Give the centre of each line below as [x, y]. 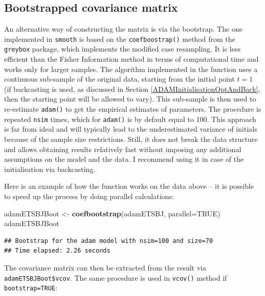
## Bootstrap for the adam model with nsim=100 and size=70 [109, 241]
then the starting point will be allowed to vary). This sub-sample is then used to [130, 99]
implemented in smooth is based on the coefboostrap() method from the [120, 39]
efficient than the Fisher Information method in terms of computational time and [131, 59]
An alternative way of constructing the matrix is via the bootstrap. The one [123, 29]
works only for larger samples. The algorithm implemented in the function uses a [131, 69]
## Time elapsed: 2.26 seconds [57, 251]
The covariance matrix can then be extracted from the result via [105, 267]
